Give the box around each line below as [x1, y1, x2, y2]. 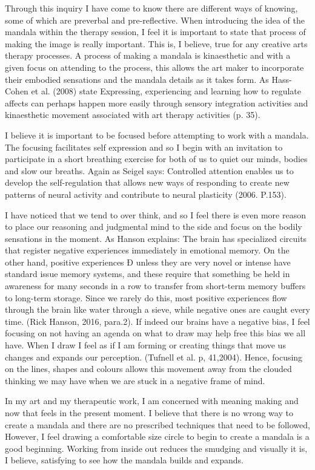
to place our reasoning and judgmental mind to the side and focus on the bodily [5, 220, 302, 233]
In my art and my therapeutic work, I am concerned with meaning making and [5, 394, 299, 407]
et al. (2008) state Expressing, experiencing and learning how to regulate [31, 85, 302, 97]
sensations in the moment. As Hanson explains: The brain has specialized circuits [5, 232, 307, 244]
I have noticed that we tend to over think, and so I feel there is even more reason [5, 208, 306, 221]
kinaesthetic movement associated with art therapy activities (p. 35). [5, 108, 260, 121]
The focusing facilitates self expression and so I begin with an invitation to [5, 140, 283, 153]
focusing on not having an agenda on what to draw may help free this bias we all [5, 327, 306, 339]
